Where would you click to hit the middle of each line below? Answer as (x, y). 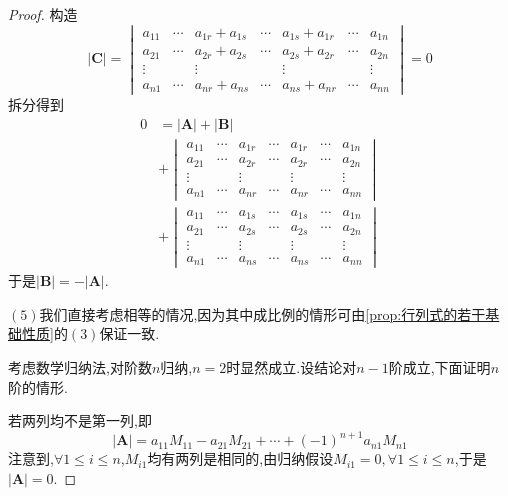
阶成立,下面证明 (439, 367)
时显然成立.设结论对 (291, 367)
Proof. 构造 (43, 14)
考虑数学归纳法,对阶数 (80, 367)
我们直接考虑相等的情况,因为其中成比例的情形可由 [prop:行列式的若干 (262, 313)
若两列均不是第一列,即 (80, 420)
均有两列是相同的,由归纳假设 (240, 458)
